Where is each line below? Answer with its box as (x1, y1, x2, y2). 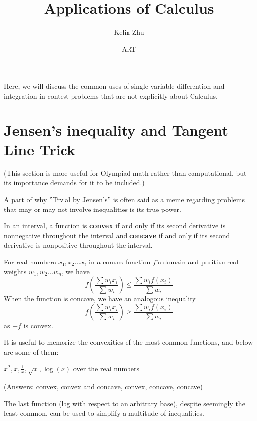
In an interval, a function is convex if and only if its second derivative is (4, 220, 226, 231)
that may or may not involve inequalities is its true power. (4, 204, 181, 214)
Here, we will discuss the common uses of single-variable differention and (4, 81, 225, 91)
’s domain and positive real (156, 256, 239, 266)
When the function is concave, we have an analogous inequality (4, 293, 196, 304)
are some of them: (4, 346, 59, 357)
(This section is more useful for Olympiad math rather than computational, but (4, 167, 247, 178)
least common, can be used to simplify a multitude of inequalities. (4, 408, 204, 418)
